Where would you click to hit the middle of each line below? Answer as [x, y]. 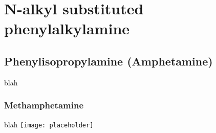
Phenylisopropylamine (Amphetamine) [109, 61]
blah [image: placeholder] [49, 124]
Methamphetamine [44, 105]
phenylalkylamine [67, 28]
